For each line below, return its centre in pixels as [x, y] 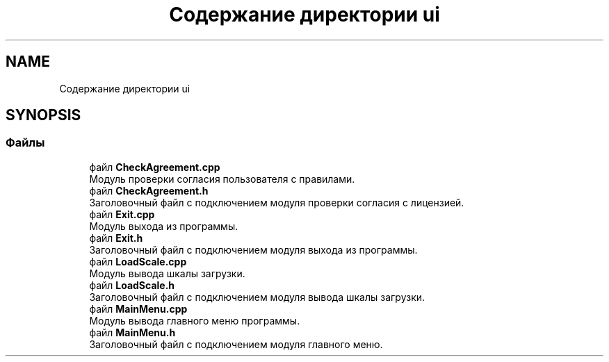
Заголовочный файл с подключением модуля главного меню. [236, 344]
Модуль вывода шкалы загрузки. [167, 273]
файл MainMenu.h [132, 332]
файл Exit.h [116, 238]
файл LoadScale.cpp [138, 261]
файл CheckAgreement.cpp [155, 167]
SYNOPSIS [43, 115]
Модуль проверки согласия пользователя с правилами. [222, 179]
